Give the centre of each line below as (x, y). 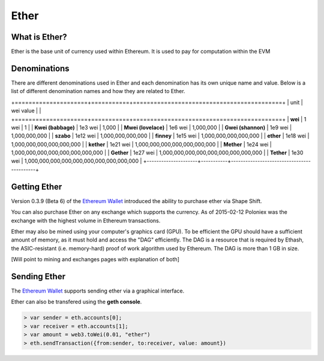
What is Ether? (39, 37)
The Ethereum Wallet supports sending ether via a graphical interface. (98, 291)
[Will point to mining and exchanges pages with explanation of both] (95, 259)
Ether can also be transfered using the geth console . (76, 302)
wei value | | (26, 111)
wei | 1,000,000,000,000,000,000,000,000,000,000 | (76, 161)
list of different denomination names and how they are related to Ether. (98, 91)
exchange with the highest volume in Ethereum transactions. (86, 220)
